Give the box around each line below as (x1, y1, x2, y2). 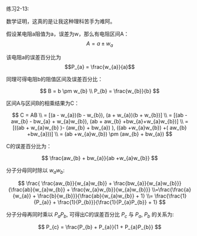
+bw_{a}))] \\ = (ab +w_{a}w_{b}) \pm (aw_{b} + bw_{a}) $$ (27, 130, 173, 138)
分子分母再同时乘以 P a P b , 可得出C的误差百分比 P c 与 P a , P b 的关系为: (6, 211, 174, 219)
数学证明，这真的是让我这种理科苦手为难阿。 (6, 18, 116, 25)
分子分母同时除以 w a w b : (6, 167, 65, 175)
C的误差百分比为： (6, 142, 52, 149)
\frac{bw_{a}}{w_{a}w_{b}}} (113, 180, 182, 187)
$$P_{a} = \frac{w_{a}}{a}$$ (64, 63, 135, 70)
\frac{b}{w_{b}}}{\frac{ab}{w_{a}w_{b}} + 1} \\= (37, 192, 154, 199)
